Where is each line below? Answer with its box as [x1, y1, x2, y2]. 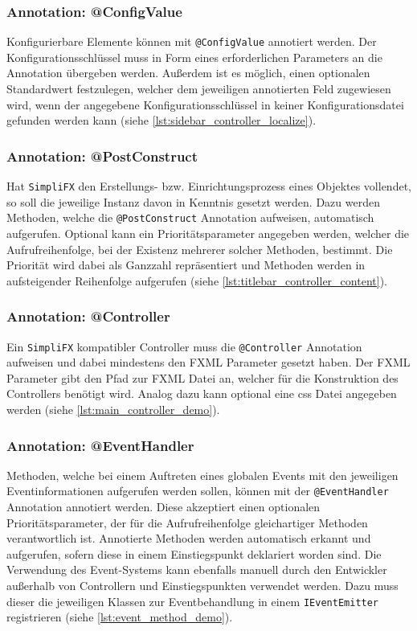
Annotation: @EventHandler [6, 435, 194, 455]
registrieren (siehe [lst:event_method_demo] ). [6, 608, 233, 625]
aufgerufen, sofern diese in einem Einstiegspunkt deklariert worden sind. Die [6, 545, 382, 562]
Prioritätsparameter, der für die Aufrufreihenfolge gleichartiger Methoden [6, 514, 368, 531]
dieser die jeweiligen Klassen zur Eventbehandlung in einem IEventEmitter [6, 592, 379, 609]
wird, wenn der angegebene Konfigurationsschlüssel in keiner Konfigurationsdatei [6, 96, 404, 113]
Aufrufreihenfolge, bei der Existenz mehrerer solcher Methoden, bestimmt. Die [6, 240, 393, 257]
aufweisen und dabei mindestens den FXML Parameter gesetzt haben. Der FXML [6, 354, 411, 371]
